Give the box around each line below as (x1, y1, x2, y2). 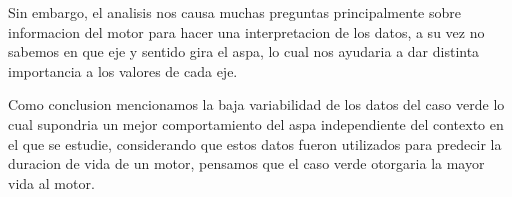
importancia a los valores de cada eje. (8, 60, 238, 81)
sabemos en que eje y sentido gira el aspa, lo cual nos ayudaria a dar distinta (8, 41, 480, 62)
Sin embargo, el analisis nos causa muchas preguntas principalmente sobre (8, 2, 461, 22)
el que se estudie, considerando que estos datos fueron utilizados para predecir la (8, 133, 502, 154)
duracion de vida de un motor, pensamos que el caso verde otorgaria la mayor (8, 153, 485, 174)
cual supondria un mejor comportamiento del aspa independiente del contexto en (8, 113, 504, 134)
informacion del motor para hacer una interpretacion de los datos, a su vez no (8, 21, 485, 42)
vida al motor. (8, 172, 95, 193)
